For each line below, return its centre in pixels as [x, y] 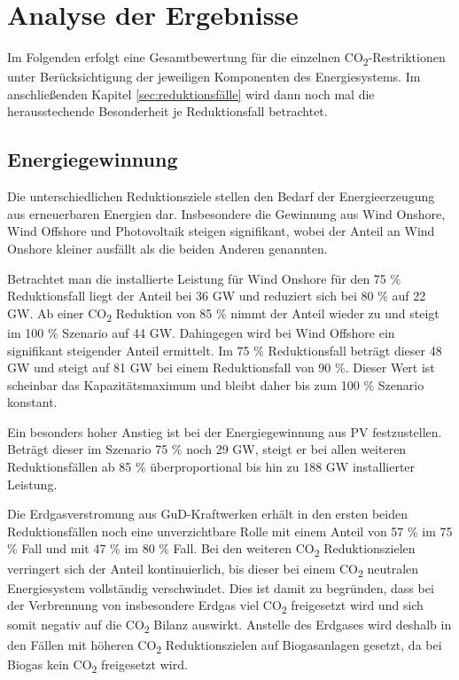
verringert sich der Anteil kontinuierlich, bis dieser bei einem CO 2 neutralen [213, 569]
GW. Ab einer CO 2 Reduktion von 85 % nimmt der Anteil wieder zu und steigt [223, 314]
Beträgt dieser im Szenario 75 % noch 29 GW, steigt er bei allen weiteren [207, 449]
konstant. [32, 402]
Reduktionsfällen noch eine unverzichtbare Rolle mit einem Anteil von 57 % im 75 [230, 531]
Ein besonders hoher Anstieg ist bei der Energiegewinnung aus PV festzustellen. [225, 431]
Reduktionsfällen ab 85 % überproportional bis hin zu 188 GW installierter [211, 467]
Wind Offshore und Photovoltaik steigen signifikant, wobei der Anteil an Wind [221, 231]
